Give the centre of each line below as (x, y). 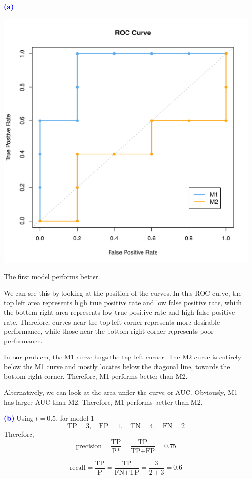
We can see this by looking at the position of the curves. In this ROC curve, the (123, 293)
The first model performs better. (52, 277)
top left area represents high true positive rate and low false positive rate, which (123, 302)
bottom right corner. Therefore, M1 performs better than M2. (96, 376)
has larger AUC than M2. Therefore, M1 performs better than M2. (103, 402)
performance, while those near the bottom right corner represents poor (109, 331)
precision (89, 446)
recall (78, 468)
